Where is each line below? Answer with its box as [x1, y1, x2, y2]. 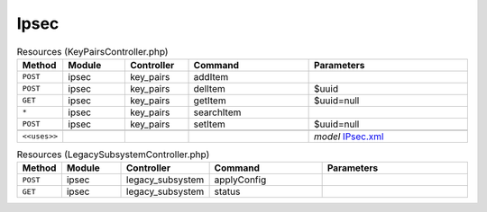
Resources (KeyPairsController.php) [16, 45, 169, 57]
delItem [193, 82, 225, 94]
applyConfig [214, 173, 267, 186]
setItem [193, 118, 225, 130]
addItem [193, 70, 229, 83]
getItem [193, 94, 226, 107]
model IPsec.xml [314, 130, 384, 143]
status [214, 185, 241, 198]
